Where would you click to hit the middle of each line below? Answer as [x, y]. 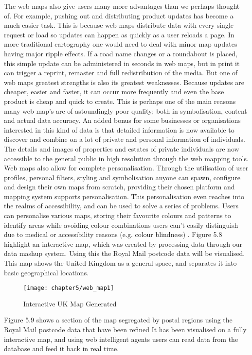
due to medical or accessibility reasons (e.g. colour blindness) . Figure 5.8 [113, 234]
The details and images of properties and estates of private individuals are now [122, 148]
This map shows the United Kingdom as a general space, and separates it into [120, 263]
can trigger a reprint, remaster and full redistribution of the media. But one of [121, 73]
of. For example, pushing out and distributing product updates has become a [119, 15]
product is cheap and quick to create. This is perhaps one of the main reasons [120, 101]
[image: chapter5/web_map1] [69, 288]
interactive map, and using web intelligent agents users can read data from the [121, 339]
